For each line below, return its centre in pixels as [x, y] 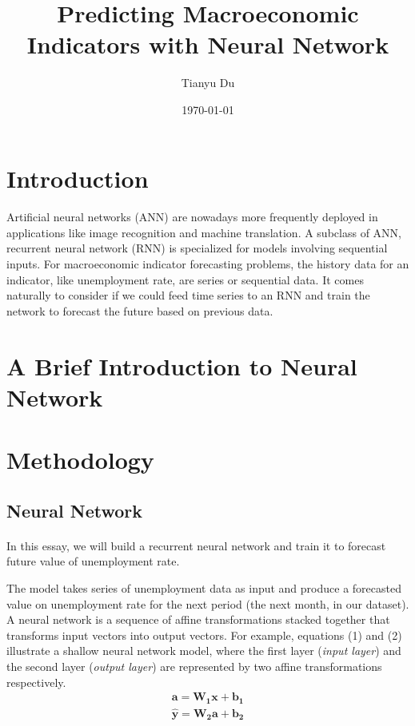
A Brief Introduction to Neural [182, 365]
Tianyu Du [208, 83]
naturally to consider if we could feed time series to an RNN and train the [188, 295]
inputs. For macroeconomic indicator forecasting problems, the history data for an [208, 264]
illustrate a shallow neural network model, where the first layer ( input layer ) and [204, 651]
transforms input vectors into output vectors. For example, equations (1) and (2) [204, 635]
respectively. [36, 682]
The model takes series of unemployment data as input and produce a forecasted [204, 587]
